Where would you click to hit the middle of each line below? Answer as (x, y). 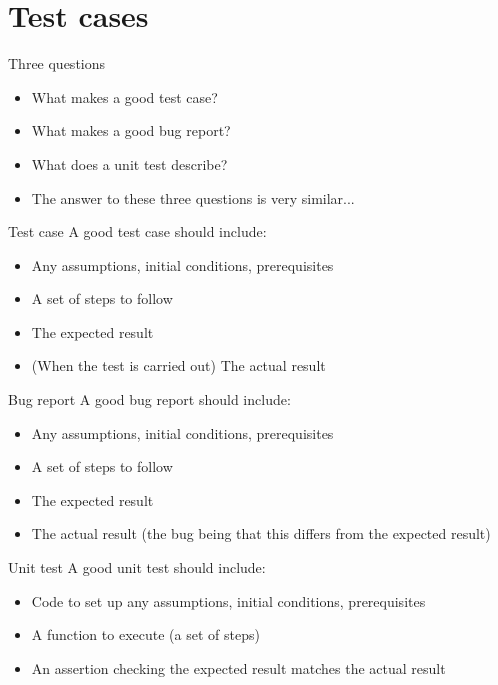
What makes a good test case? (124, 96)
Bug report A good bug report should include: (149, 399)
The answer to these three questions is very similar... (193, 197)
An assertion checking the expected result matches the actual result (238, 667)
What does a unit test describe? (129, 163)
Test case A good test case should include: (137, 231)
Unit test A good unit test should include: (137, 567)
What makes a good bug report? (131, 130)
